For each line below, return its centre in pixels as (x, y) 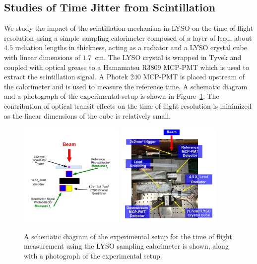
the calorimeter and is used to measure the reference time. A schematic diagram (126, 86)
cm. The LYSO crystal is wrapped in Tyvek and (168, 57)
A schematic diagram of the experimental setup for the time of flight (128, 236)
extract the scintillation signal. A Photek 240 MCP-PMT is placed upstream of (125, 77)
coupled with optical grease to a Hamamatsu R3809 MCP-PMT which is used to (127, 67)
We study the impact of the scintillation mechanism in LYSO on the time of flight (129, 28)
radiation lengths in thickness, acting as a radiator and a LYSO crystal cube (131, 47)
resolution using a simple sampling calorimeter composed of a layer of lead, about (128, 37)
